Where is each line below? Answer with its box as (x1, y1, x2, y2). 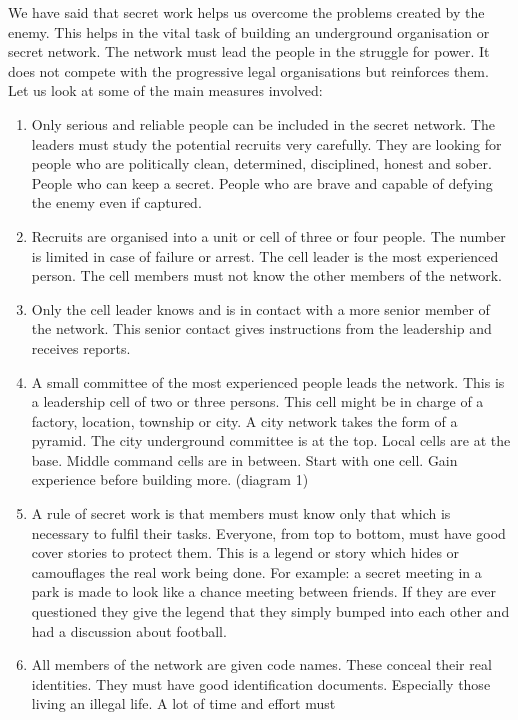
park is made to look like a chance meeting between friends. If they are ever (31, 581, 496, 602)
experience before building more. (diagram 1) (31, 469, 309, 490)
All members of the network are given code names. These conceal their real (31, 654, 492, 675)
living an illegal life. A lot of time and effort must (31, 693, 336, 714)
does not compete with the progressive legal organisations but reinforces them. (8, 60, 489, 81)
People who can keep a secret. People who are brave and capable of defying (31, 172, 493, 193)
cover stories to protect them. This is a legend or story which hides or (31, 542, 460, 563)
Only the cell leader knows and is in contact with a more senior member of (31, 298, 490, 319)
